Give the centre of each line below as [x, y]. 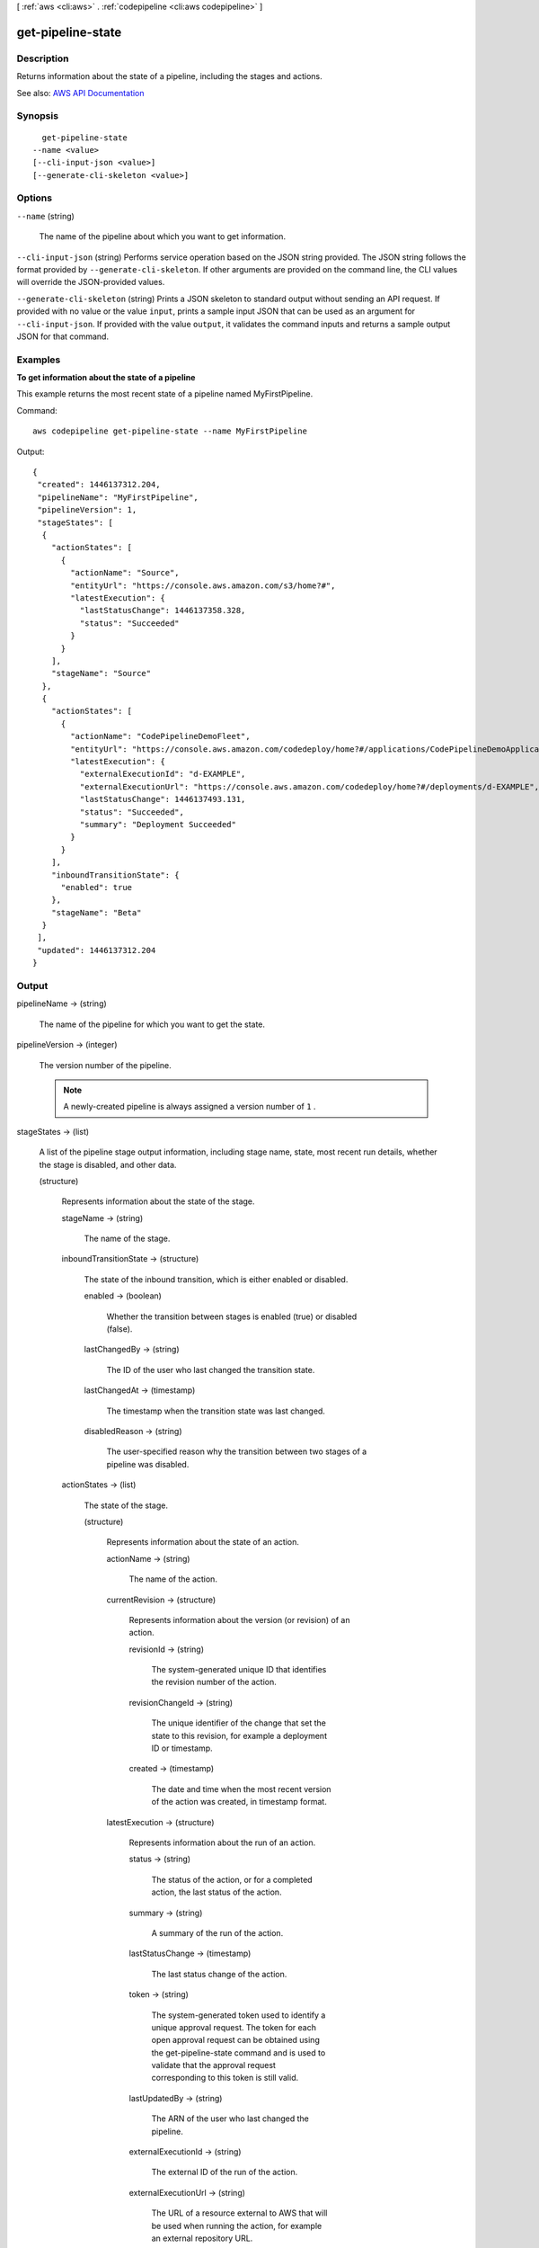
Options [35, 198]
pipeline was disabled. [148, 1464]
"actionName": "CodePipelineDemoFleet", [160, 736]
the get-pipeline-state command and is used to [239, 2052]
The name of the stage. [127, 1239]
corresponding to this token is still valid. [225, 2078]
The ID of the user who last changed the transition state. [211, 1369]
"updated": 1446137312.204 [97, 950]
